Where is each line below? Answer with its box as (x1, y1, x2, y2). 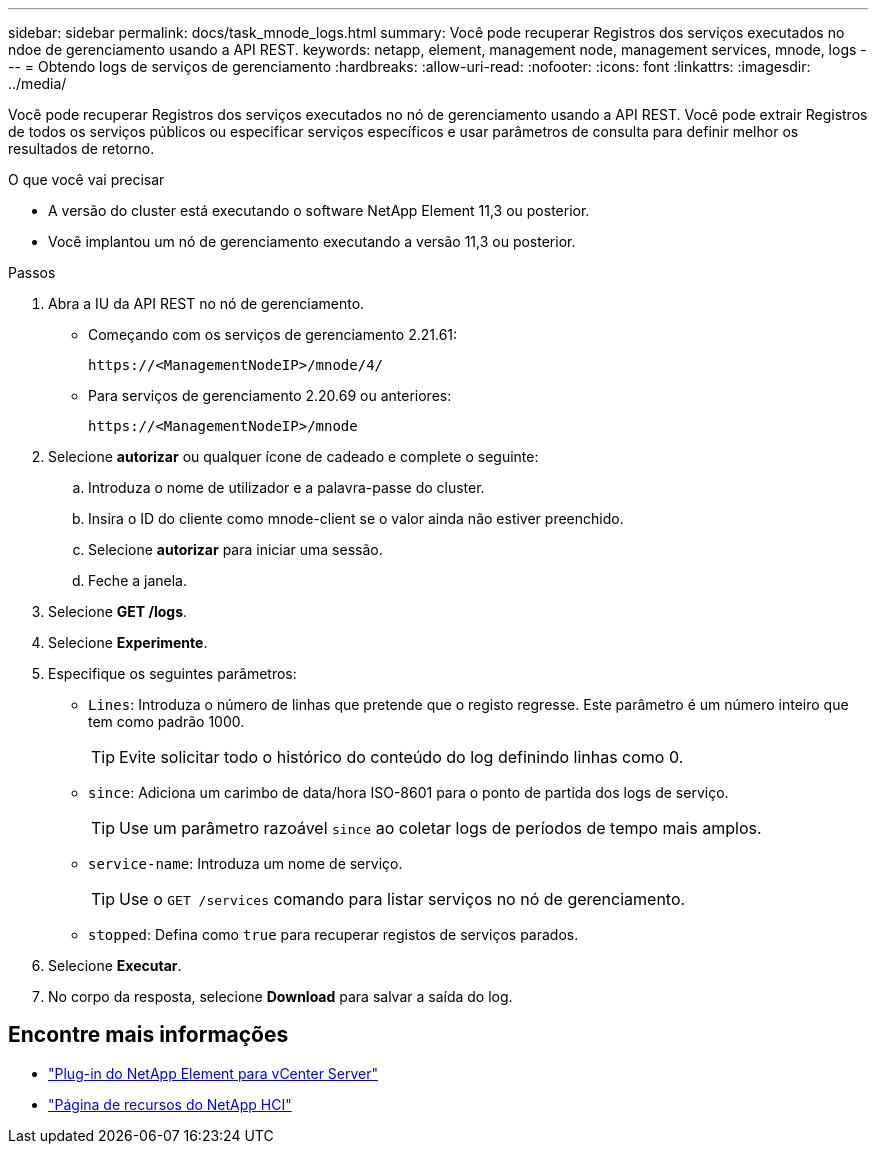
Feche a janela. (88, 572, 188, 589)
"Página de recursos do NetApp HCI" (48, 1095, 292, 1113)
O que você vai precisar (8, 171, 165, 188)
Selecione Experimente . (48, 634, 208, 651)
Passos (8, 264, 56, 281)
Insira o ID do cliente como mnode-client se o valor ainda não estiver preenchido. (88, 510, 624, 527)
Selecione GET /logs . (48, 603, 188, 620)
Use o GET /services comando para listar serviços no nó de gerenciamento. (119, 889, 686, 909)
